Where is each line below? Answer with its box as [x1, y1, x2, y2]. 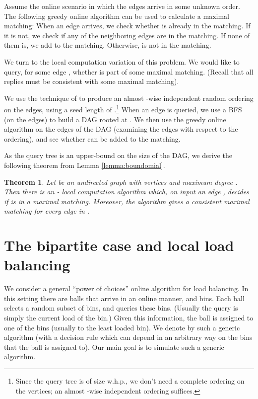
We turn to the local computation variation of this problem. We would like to [4, 56, 240, 67]
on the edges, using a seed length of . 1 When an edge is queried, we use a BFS [4, 103, 242, 114]
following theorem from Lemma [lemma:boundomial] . [4, 160, 165, 170]
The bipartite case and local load [4, 235, 234, 255]
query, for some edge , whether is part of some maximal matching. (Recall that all [4, 66, 254, 77]
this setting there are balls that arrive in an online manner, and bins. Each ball [4, 293, 245, 303]
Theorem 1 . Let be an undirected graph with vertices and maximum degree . [4, 176, 238, 187]
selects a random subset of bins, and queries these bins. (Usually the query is [4, 303, 238, 313]
